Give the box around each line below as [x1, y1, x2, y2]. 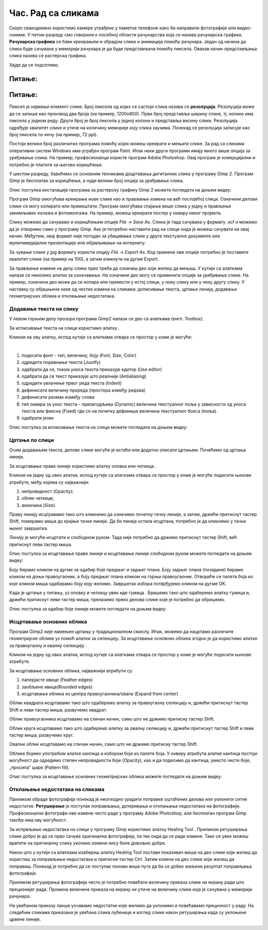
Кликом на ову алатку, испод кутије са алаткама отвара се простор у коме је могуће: [9, 334, 193, 340]
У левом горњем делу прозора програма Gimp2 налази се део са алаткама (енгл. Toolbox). [9, 316, 204, 322]
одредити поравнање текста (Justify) [21, 359, 101, 365]
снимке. [9, 31, 27, 37]
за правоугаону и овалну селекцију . [9, 642, 87, 648]
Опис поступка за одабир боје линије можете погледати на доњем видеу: [9, 606, 167, 612]
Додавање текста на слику [9, 305, 79, 312]
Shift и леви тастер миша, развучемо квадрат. [9, 707, 107, 713]
